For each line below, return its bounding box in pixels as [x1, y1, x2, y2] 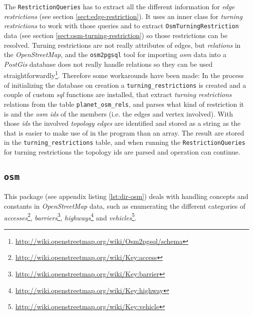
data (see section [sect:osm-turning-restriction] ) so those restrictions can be [4, 30, 228, 40]
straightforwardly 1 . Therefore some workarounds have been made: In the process [4, 69, 244, 80]
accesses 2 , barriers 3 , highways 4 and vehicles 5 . [4, 211, 137, 222]
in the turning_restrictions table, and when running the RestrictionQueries [4, 137, 246, 147]
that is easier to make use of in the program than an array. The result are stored [4, 127, 244, 138]
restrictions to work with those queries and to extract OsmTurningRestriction [4, 20, 239, 31]
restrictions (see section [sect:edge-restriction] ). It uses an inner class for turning [4, 11, 243, 21]
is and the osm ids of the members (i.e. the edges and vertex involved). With [4, 108, 233, 118]
